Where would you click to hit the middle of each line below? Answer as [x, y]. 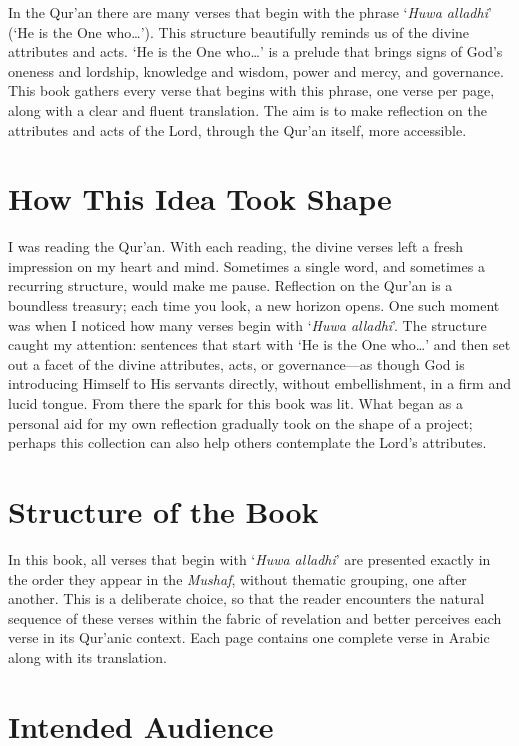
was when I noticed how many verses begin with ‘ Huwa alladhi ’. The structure [247, 324]
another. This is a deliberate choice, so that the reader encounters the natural [246, 598]
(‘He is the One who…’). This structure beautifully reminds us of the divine [239, 31]
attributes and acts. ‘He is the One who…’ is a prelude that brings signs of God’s [255, 51]
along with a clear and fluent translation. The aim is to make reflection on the [247, 109]
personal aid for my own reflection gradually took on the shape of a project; [240, 422]
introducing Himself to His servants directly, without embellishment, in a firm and [260, 383]
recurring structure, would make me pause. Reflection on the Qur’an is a [230, 285]
